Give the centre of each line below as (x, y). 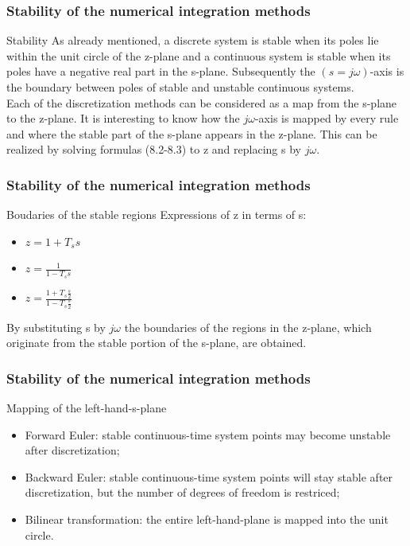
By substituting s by (56, 327)
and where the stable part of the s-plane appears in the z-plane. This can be (192, 133)
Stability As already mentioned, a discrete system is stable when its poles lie (193, 40)
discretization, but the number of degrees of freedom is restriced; (182, 492)
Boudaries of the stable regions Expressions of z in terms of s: (157, 214)
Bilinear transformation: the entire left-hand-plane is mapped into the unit (207, 519)
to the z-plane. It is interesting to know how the (123, 118)
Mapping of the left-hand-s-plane (87, 408)
